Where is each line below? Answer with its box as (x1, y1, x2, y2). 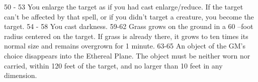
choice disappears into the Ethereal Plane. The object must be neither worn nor (4, 50, 250, 60)
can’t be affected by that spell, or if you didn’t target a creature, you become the (4, 11, 254, 21)
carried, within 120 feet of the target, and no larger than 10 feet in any (4, 60, 223, 70)
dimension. (4, 70, 37, 80)
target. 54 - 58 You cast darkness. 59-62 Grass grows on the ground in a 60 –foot (4, 21, 253, 31)
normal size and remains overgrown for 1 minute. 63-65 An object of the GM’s (4, 40, 246, 51)
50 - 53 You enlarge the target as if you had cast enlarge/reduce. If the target (4, 1, 243, 11)
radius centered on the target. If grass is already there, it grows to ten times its (4, 30, 248, 41)
